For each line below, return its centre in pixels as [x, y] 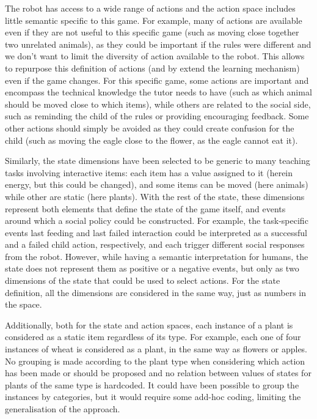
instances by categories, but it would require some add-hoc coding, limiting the [153, 397]
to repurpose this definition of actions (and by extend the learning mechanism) [152, 68]
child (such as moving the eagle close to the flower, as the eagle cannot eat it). [151, 140]
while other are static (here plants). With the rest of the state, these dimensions [155, 196]
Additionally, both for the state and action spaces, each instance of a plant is [149, 324]
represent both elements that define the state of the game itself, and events [145, 208]
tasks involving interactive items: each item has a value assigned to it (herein [149, 172]
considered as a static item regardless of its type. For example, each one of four [153, 337]
